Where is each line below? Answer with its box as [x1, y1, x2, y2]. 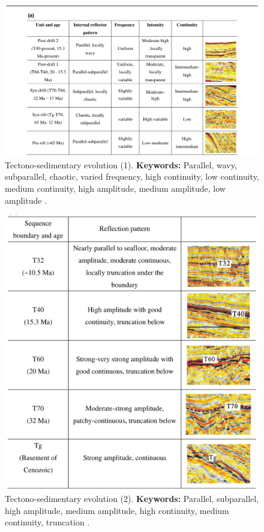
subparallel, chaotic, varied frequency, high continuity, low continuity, [5, 170, 259, 183]
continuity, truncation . [5, 516, 90, 528]
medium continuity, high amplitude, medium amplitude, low [5, 182, 226, 194]
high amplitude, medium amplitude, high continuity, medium [5, 504, 229, 516]
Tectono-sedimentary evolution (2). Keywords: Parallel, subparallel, [5, 492, 259, 505]
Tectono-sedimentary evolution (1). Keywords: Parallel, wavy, [5, 158, 237, 171]
